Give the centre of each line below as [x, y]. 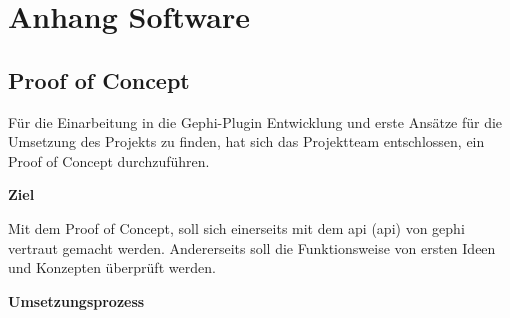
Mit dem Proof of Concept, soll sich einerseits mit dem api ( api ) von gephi [236, 227]
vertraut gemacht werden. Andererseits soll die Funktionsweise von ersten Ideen [252, 247]
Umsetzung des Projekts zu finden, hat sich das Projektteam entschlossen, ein [246, 141]
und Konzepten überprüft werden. [112, 267]
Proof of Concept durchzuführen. [109, 160]
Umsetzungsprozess [76, 300]
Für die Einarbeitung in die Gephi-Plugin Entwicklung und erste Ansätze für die [255, 121]
